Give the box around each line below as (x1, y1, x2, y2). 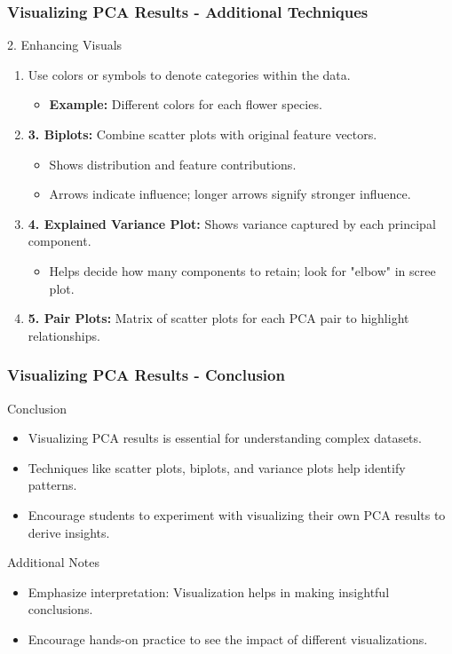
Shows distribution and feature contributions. (49, 154, 297, 173)
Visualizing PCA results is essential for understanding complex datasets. (28, 429, 422, 447)
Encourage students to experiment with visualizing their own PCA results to (28, 505, 446, 524)
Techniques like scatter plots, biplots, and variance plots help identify (28, 458, 406, 477)
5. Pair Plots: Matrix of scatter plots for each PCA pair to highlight (28, 309, 409, 327)
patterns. (28, 476, 77, 494)
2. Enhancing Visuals (7, 35, 123, 54)
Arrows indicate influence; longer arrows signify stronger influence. (49, 185, 411, 203)
